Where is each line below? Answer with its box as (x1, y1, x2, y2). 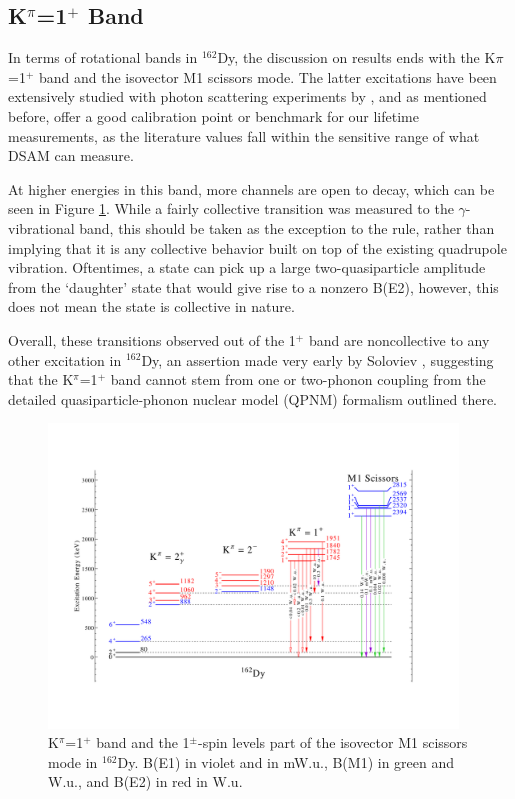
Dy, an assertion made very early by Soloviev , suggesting (141, 349, 494, 370)
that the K (8, 369, 74, 390)
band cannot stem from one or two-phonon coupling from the (110, 369, 486, 390)
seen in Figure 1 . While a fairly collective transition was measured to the (8, 198, 454, 219)
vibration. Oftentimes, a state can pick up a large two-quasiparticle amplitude (8, 257, 486, 278)
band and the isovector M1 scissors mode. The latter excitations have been (38, 66, 497, 87)
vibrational (8, 217, 75, 238)
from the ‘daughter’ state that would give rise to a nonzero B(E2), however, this (8, 276, 499, 297)
